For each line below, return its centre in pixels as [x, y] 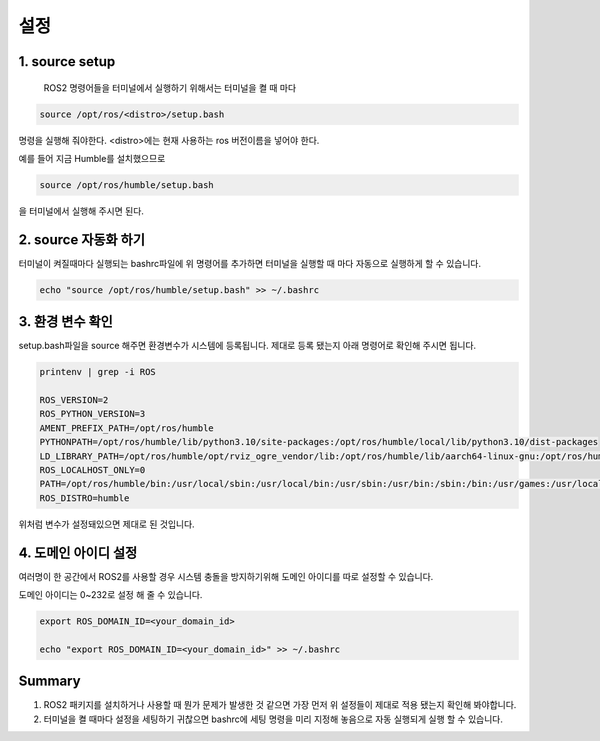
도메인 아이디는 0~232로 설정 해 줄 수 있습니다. [110, 595]
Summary [49, 681]
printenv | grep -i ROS [98, 372]
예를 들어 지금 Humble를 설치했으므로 [92, 158]
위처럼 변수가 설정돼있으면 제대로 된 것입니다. [106, 524]
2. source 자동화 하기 [81, 239]
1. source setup [67, 61]
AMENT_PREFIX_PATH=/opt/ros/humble [126, 428]
